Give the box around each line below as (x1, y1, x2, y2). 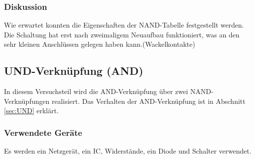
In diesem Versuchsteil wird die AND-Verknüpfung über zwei (4, 86, 188, 96)
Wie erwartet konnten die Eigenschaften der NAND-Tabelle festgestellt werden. (4, 20, 244, 30)
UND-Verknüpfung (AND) (4, 63, 144, 78)
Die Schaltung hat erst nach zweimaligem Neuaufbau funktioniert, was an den (4, 29, 240, 39)
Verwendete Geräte (4, 126, 82, 138)
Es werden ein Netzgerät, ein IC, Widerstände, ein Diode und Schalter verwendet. (4, 146, 252, 156)
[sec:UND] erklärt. (4, 105, 59, 116)
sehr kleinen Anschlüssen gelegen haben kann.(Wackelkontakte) (4, 39, 195, 49)
